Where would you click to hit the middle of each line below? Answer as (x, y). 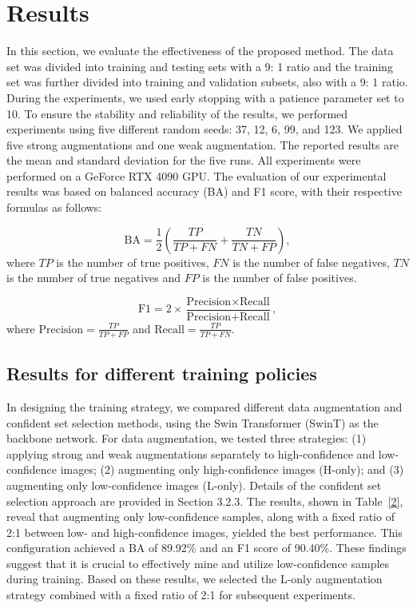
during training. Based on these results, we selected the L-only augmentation (195, 579)
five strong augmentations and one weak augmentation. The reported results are (203, 144)
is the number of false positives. (280, 278)
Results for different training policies (162, 374)
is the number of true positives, (133, 262)
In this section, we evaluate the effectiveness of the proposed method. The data (200, 51)
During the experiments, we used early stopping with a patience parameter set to (205, 97)
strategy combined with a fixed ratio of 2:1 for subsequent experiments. (181, 595)
